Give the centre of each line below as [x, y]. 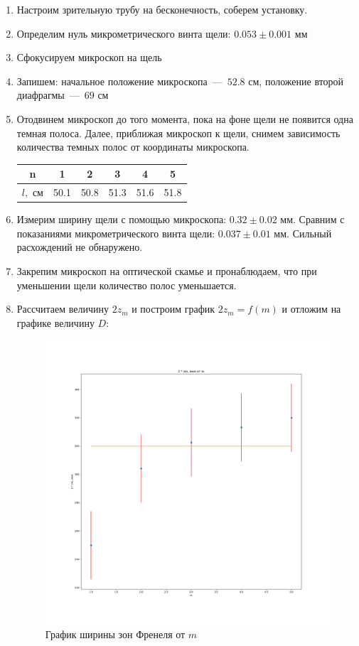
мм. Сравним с [312, 219]
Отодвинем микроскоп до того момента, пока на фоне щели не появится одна [185, 118]
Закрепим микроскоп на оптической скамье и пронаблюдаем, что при [167, 270]
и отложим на [311, 309]
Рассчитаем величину [63, 309]
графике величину [55, 322]
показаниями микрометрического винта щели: [116, 233]
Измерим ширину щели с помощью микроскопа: [122, 219]
